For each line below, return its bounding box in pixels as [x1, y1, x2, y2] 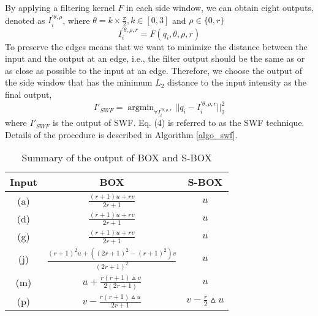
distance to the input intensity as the [167, 76, 306, 89]
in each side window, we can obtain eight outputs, [126, 1, 314, 13]
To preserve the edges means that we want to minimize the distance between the [5, 40, 308, 53]
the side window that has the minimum [5, 76, 153, 89]
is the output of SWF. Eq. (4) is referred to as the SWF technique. [53, 116, 305, 129]
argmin [127, 103, 154, 112]
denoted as [5, 13, 45, 26]
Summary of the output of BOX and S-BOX [21, 150, 212, 165]
